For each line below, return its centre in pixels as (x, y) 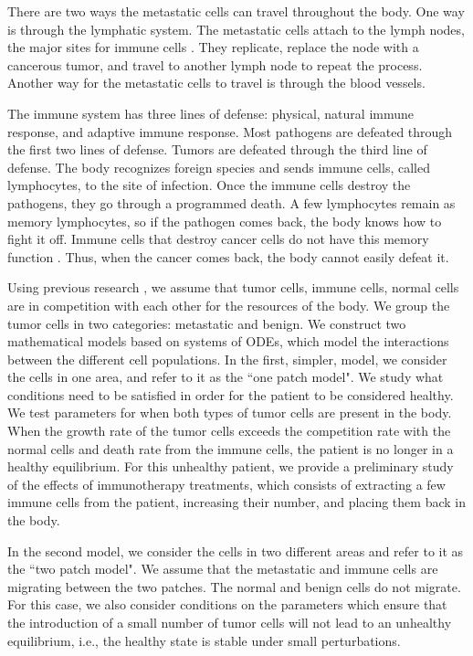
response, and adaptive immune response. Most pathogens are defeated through (230, 131)
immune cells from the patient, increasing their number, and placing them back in (236, 502)
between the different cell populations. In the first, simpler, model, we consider (227, 359)
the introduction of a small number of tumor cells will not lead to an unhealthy (230, 622)
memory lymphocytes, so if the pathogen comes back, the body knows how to (225, 221)
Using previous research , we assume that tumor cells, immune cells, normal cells (233, 287)
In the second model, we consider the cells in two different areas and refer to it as (236, 550)
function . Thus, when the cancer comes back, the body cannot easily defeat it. (228, 256)
